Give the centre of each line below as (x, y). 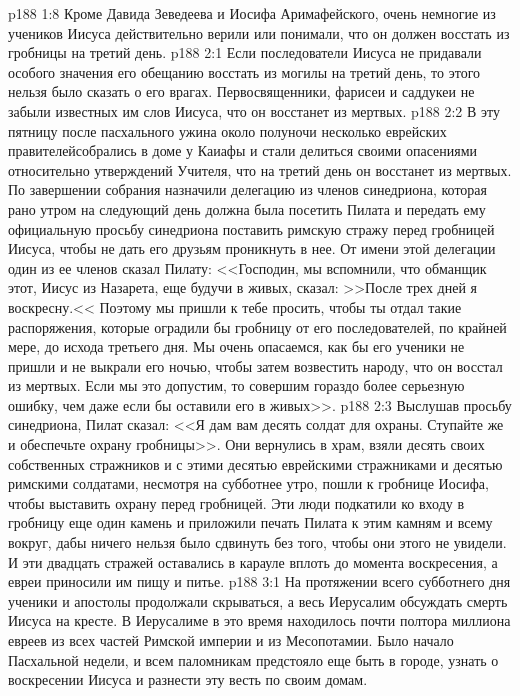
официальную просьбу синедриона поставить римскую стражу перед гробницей (251, 228)
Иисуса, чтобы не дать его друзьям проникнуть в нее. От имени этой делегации (252, 248)
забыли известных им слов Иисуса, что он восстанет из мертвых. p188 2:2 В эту (254, 110)
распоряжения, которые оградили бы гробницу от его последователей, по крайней (257, 326)
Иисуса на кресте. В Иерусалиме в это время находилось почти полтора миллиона (259, 620)
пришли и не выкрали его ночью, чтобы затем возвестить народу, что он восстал (255, 365)
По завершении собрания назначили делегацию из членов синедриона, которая (247, 189)
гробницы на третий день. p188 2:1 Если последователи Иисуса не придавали (245, 52)
